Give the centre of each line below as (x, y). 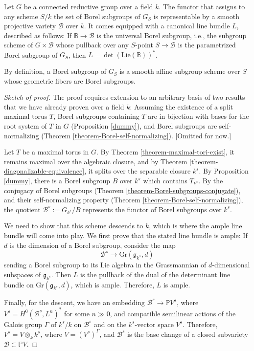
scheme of (19, 45)
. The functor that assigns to (202, 6)
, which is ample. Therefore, (113, 284)
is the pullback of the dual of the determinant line (155, 274)
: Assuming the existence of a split (182, 106)
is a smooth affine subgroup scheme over (180, 71)
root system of (25, 126)
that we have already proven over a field (64, 106)
